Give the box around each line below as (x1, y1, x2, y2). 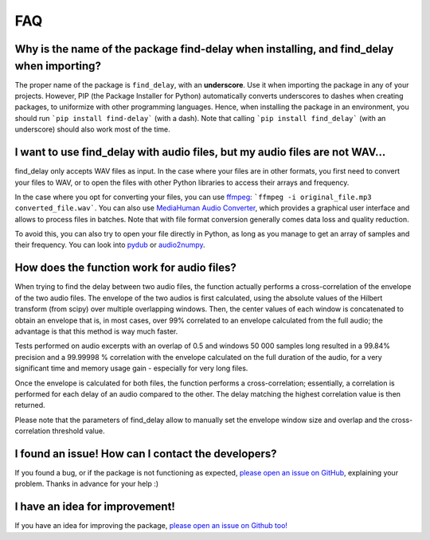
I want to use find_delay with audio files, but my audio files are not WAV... (14, 146, 386, 159)
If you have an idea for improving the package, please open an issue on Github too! (14, 521, 288, 530)
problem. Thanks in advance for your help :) (14, 479, 159, 489)
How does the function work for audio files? (14, 261, 236, 275)
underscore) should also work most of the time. (14, 124, 170, 135)
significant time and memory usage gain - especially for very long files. (14, 363, 248, 374)
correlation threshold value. (14, 426, 105, 436)
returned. (14, 401, 45, 410)
